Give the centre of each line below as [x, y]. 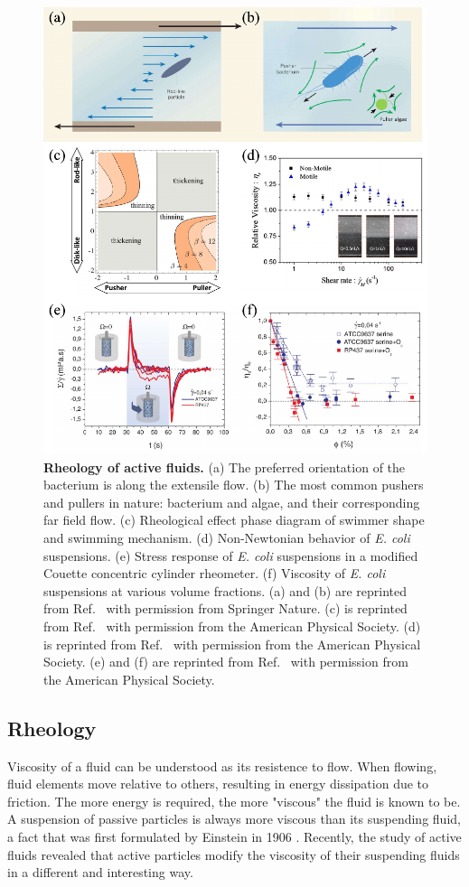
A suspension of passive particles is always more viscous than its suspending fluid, [234, 819]
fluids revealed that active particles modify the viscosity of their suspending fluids [234, 854]
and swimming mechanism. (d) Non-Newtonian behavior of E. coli [227, 538]
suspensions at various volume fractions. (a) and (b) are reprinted [225, 590]
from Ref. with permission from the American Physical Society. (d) [232, 626]
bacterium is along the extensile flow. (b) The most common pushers [234, 485]
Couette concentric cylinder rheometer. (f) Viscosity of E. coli [215, 573]
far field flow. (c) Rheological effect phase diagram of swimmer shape [234, 520]
